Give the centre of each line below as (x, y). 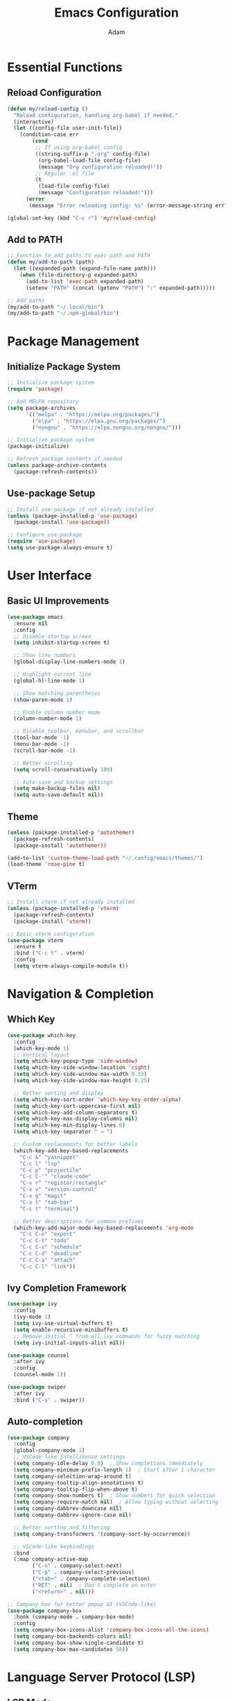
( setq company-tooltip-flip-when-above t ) (76, 1489)
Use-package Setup (51, 494)
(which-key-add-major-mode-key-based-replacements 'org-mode (104, 1228)
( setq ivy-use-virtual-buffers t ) (63, 1324)
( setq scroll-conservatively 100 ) (63, 769)
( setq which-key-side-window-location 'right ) (82, 1068)
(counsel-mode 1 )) (40, 1375)
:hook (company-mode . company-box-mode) (74, 1617)
